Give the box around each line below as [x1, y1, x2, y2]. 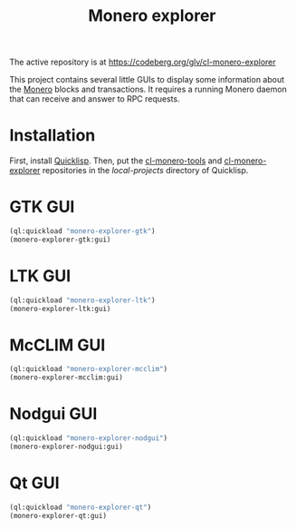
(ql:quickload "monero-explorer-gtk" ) [9, 227, 156, 236]
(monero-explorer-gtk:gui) [9, 235, 111, 244]
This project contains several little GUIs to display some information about [9, 74, 285, 85]
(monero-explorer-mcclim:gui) [9, 373, 124, 382]
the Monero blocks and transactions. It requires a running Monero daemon [9, 83, 287, 95]
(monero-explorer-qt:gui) [9, 511, 107, 520]
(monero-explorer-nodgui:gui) [9, 442, 124, 451]
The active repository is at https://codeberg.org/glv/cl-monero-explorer [9, 56, 276, 68]
